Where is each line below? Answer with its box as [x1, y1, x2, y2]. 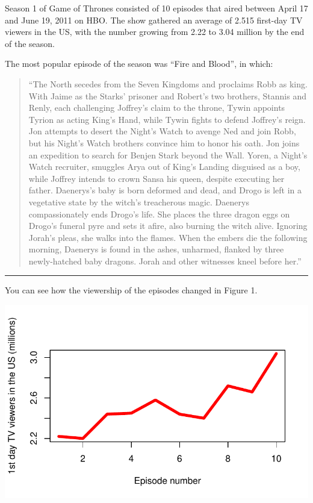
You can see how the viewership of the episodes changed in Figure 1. [5, 284, 258, 296]
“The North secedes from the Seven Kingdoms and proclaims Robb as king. [28, 77, 308, 90]
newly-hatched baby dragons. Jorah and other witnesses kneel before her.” [28, 254, 302, 267]
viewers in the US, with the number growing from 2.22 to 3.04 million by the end [5, 25, 305, 38]
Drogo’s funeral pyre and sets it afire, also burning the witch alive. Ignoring [28, 219, 308, 232]
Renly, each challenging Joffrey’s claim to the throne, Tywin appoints [28, 101, 285, 114]
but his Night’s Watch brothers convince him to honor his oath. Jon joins [28, 136, 300, 149]
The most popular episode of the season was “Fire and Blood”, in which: [5, 57, 273, 70]
